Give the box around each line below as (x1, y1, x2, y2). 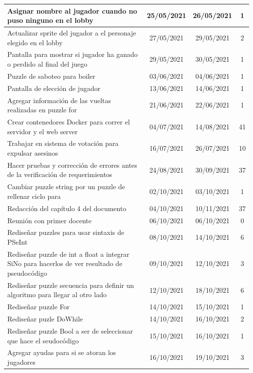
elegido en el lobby (7, 37, 63, 47)
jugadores (7, 357, 36, 367)
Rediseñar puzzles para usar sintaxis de (7, 227, 125, 237)
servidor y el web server (7, 126, 78, 136)
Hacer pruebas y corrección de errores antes (7, 160, 137, 170)
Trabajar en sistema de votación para (7, 138, 119, 148)
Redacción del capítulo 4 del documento (7, 203, 126, 213)
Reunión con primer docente (7, 215, 91, 225)
